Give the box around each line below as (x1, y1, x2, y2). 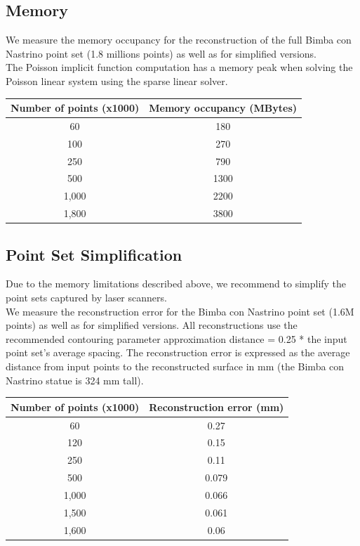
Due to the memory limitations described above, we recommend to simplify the (6, 276, 347, 291)
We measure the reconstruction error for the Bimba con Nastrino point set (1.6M (6, 304, 354, 318)
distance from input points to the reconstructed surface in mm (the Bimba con (6, 359, 345, 373)
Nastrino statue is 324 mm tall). (6, 372, 144, 387)
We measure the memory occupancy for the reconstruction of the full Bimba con (6, 32, 352, 47)
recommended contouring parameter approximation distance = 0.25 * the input (6, 331, 347, 346)
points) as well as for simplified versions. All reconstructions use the (6, 318, 298, 332)
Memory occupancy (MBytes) (149, 100, 298, 115)
